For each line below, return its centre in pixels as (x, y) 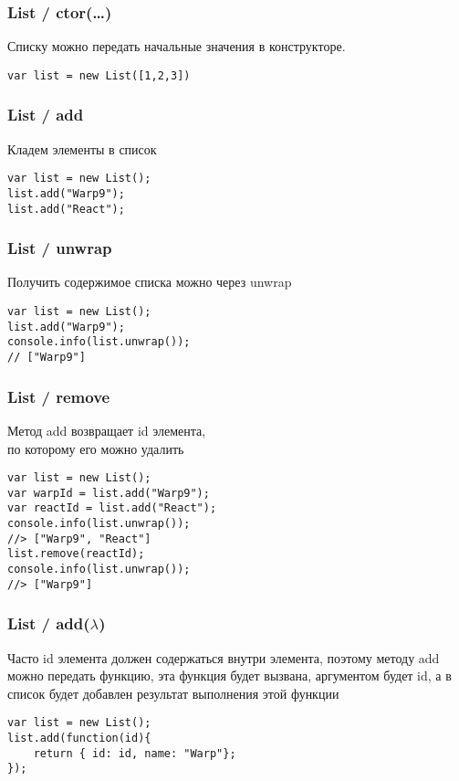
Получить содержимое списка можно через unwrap (150, 282)
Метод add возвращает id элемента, (107, 430)
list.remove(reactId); (76, 554)
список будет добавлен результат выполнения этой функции (173, 693)
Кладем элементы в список (82, 148)
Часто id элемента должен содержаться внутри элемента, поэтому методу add (224, 657)
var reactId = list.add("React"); (112, 508)
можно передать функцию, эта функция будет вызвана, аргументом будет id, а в (229, 675)
